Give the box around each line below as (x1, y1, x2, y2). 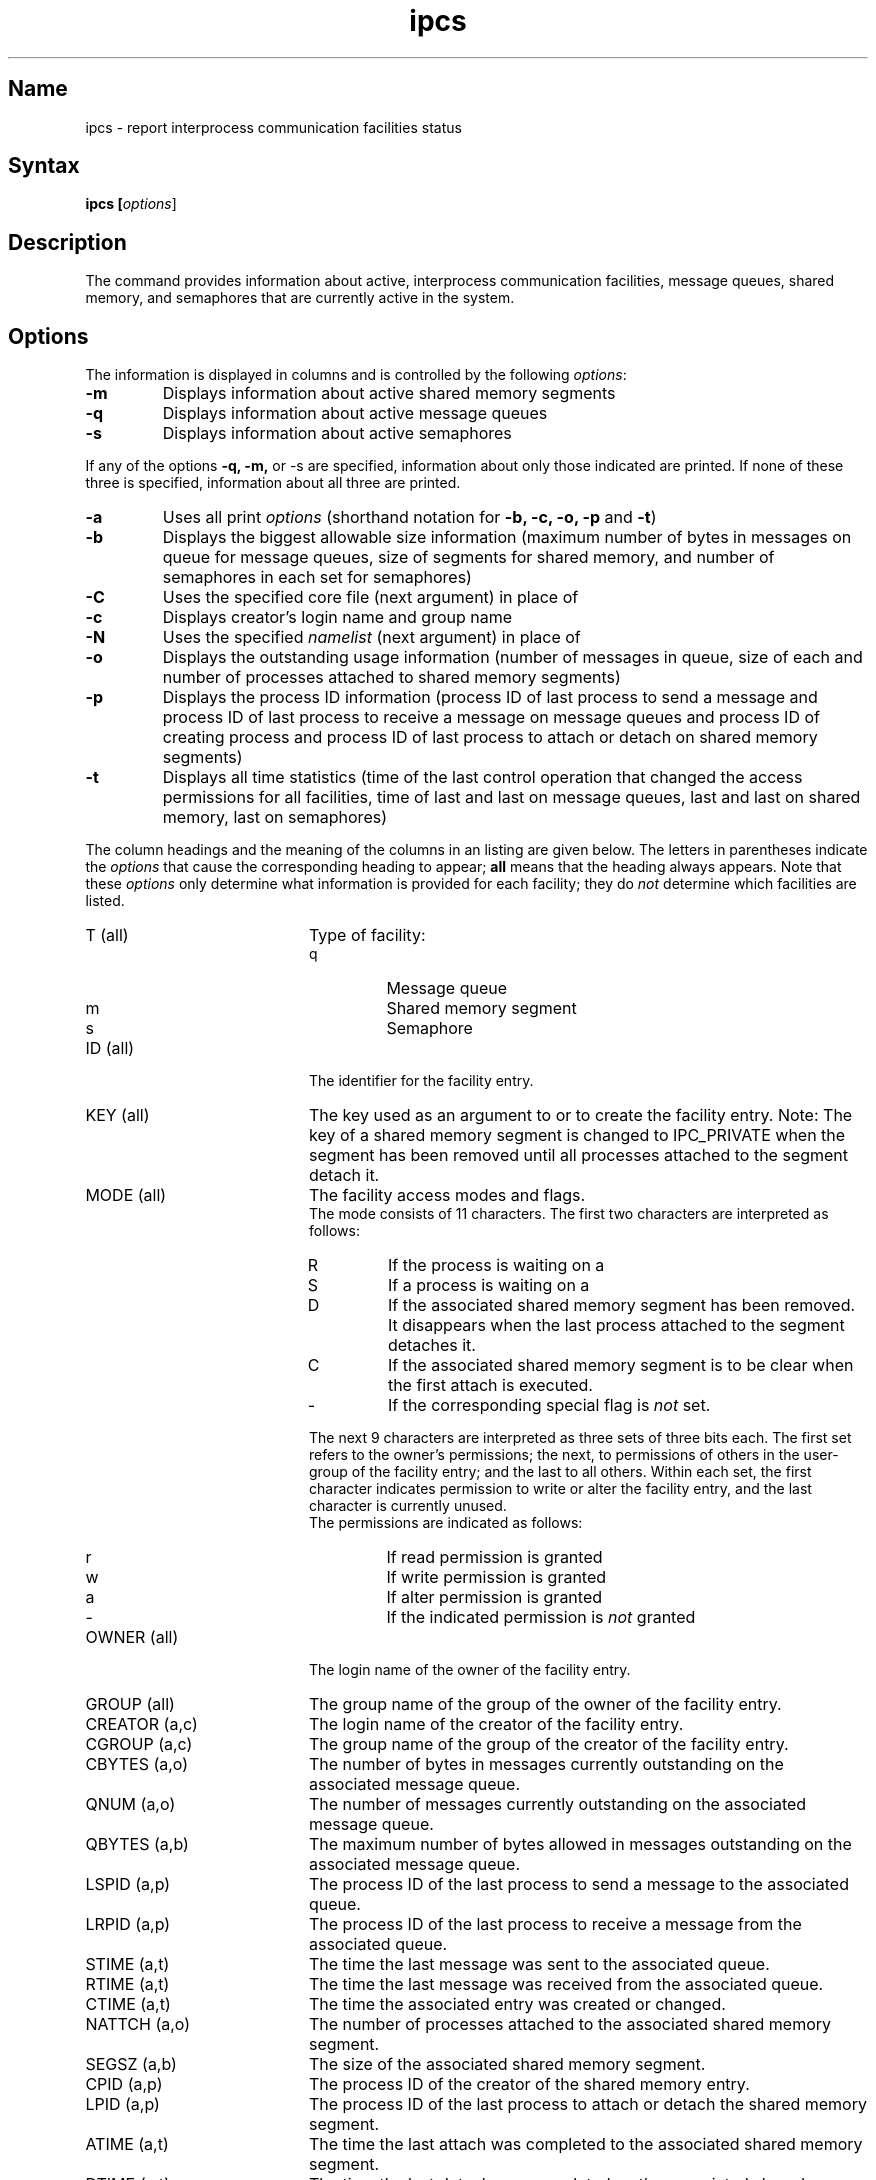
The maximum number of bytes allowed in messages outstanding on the (308, 1834, 852, 1855)
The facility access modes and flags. (308, 1185, 586, 1206)
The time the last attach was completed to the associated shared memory (308, 2134, 863, 2155)
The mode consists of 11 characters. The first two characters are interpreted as (309, 1205, 829, 1223)
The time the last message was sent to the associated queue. (308, 1954, 770, 1975)
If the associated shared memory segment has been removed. (387, 1295, 856, 1316)
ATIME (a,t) (85, 2134, 169, 2155)
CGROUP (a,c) (85, 1734, 193, 1755)
